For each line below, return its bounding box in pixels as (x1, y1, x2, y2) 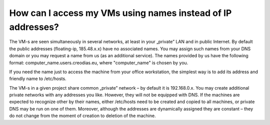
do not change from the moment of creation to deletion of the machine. (9, 113, 156, 119)
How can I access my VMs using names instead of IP (9, 7, 232, 18)
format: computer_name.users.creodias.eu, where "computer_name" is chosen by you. (9, 60, 188, 66)
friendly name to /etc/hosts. (9, 76, 67, 82)
